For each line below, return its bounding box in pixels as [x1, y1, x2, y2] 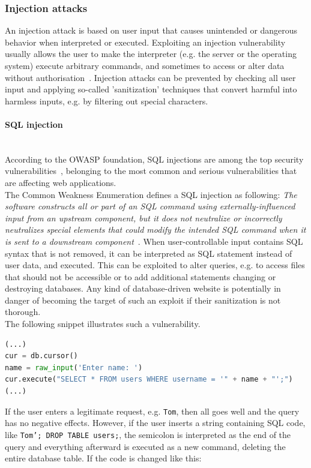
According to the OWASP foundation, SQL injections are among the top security [5, 152, 304, 165]
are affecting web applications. [5, 176, 116, 188]
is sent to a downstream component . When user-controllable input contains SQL [5, 235, 303, 247]
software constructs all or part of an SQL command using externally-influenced [5, 200, 295, 212]
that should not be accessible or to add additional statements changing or [5, 270, 276, 283]
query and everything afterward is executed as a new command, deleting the [5, 440, 286, 452]
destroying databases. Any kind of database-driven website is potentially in [5, 282, 281, 295]
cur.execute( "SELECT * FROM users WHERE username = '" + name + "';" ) [5, 375, 293, 384]
